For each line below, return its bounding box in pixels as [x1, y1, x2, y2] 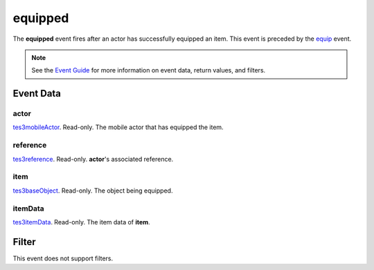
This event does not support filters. [12, 254, 114, 262]
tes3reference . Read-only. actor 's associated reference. [12, 155, 174, 163]
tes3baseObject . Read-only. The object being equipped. [12, 186, 173, 195]
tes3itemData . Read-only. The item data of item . [12, 218, 150, 226]
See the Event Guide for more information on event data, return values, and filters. [31, 66, 266, 75]
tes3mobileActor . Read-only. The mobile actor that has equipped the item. [12, 123, 224, 131]
